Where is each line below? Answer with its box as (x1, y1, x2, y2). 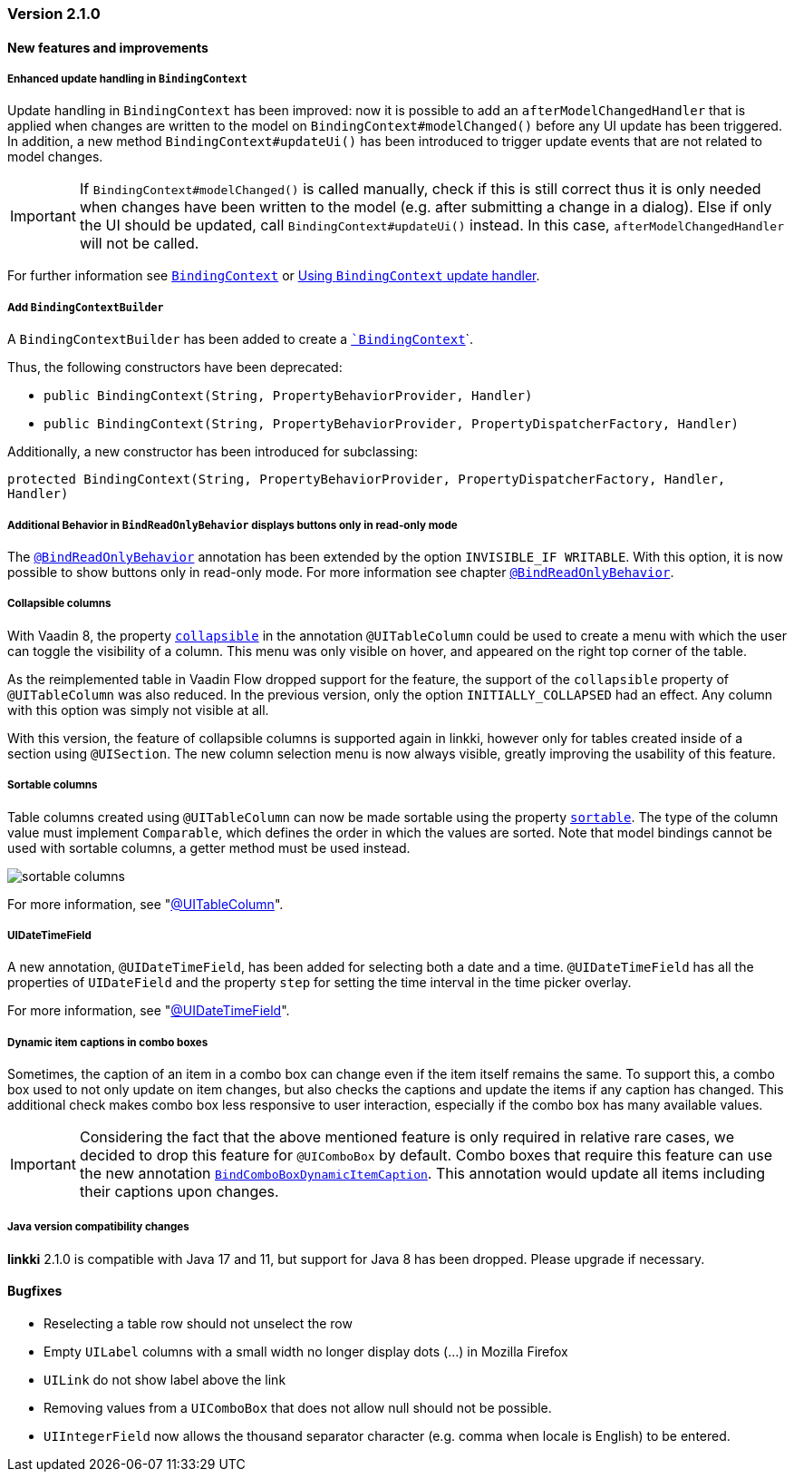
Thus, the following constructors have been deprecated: (7, 359, 343, 376)
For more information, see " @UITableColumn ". (7, 896, 284, 912)
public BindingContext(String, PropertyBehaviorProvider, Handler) (44, 388, 533, 404)
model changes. (7, 149, 103, 165)
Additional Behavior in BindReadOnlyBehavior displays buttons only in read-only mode (7, 518, 458, 532)
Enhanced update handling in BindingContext (7, 73, 247, 85)
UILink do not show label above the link (44, 1372, 286, 1388)
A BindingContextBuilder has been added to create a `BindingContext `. (7, 331, 474, 348)
